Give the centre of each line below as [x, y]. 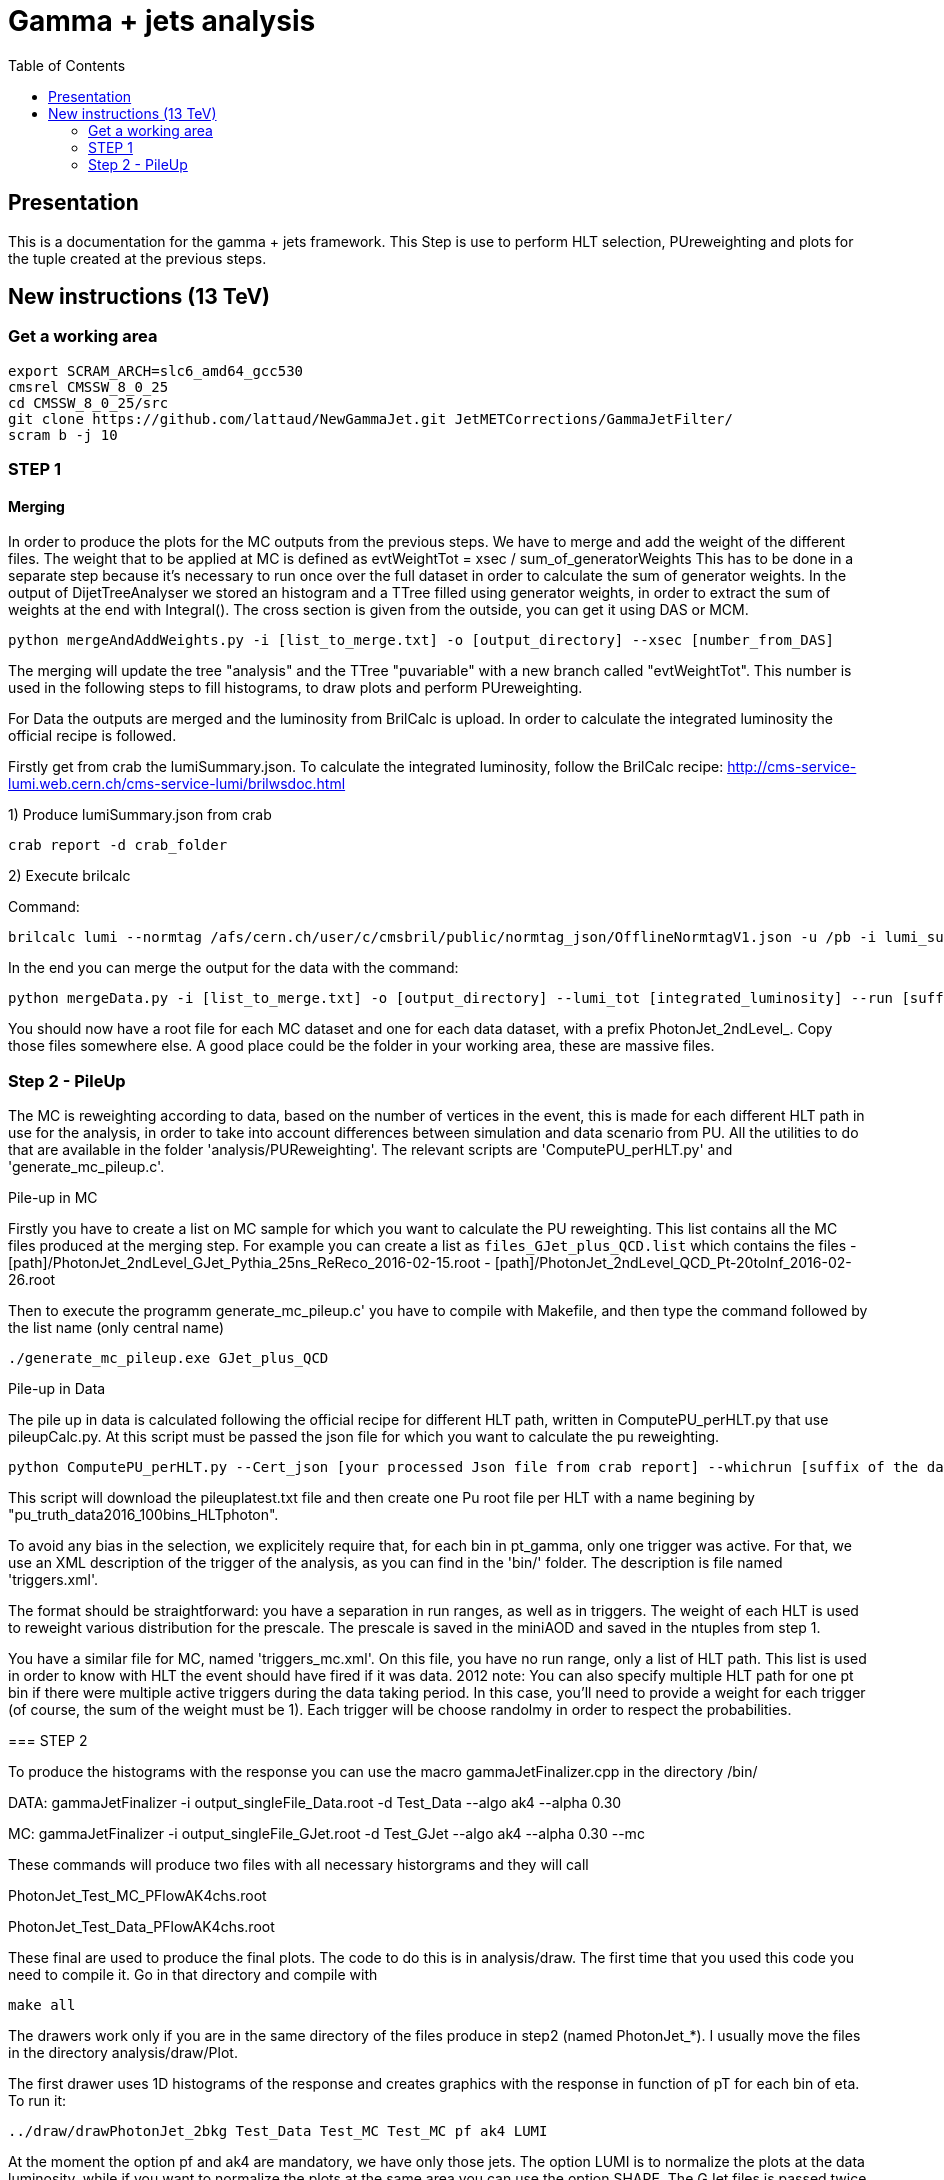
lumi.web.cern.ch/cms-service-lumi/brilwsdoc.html [177, 784]
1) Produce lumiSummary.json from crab [140, 815]
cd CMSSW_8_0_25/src [88, 402]
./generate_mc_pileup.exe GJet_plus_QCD [168, 1358]
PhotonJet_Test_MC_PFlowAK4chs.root [137, 1896]
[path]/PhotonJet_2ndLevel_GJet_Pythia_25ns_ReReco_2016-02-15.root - [249, 1263]
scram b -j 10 [63, 434]
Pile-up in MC [53, 1198]
